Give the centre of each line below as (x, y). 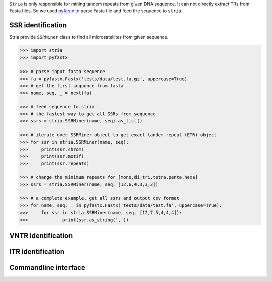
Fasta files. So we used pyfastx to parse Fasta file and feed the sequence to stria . (96, 11)
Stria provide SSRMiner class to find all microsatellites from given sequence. (89, 37)
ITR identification (37, 252)
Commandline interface (47, 268)
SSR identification (38, 25)
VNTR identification (41, 236)
